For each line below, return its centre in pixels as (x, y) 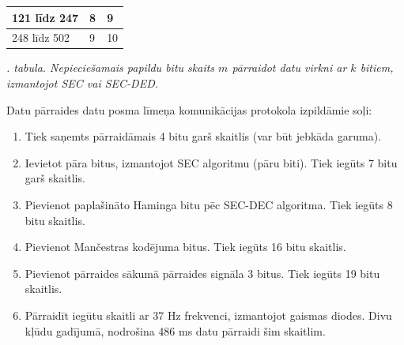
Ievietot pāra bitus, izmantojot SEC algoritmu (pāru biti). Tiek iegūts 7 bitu (211, 162)
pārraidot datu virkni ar (289, 67)
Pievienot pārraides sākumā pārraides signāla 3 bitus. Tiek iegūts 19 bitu (202, 273)
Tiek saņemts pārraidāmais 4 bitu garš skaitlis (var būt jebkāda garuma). (203, 136)
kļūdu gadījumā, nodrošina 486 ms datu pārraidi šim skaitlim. (175, 330)
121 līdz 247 (45, 17)
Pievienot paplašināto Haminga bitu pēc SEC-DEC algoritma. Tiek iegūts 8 (209, 204)
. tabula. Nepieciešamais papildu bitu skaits (111, 67)
